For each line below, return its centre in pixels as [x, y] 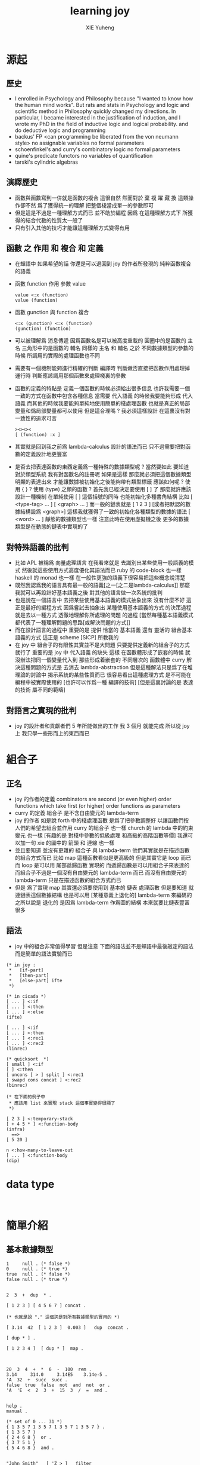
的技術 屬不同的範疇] [40, 690]
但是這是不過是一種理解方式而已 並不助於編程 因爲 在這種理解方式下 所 [101, 213]
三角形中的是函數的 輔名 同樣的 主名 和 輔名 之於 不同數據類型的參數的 [108, 348]
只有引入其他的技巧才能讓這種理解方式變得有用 [72, 228]
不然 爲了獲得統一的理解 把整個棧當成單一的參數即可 [89, 205]
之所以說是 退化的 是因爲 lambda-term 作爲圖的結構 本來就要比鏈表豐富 [102, 902]
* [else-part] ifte [35, 980]
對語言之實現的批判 [41, 710]
